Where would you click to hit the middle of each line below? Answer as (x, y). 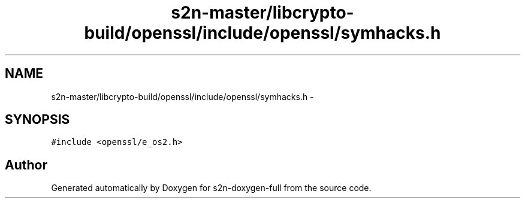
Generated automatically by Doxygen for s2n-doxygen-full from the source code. (211, 188)
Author (26, 165)
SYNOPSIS (37, 120)
